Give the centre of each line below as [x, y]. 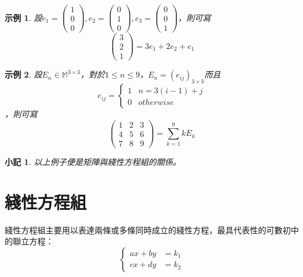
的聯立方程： [29, 241]
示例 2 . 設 [23, 74]
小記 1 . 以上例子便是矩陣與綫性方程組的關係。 [93, 161]
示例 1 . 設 [23, 17]
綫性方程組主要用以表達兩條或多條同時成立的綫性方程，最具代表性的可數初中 [152, 229]
